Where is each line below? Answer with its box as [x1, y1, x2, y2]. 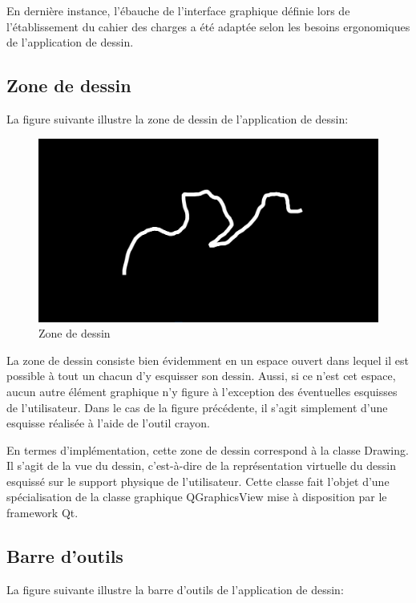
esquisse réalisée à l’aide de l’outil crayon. [6, 415, 210, 431]
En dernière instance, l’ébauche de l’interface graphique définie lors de [6, 2, 350, 18]
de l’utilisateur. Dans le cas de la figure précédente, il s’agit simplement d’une [6, 399, 388, 415]
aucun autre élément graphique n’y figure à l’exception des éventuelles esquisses [6, 382, 398, 399]
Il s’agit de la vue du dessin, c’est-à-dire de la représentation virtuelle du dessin [6, 457, 397, 474]
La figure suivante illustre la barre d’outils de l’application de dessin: [6, 581, 344, 597]
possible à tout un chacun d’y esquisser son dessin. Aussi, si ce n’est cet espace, [6, 367, 396, 384]
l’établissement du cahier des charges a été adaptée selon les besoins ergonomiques [6, 18, 410, 34]
